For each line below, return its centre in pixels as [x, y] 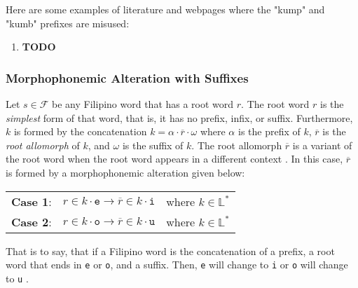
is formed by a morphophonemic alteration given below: [125, 172]
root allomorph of [43, 145]
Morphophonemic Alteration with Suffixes [127, 77]
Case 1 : [32, 201]
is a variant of [322, 145]
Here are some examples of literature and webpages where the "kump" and [165, 9]
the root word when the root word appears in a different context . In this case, [174, 159]
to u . [17, 278]
